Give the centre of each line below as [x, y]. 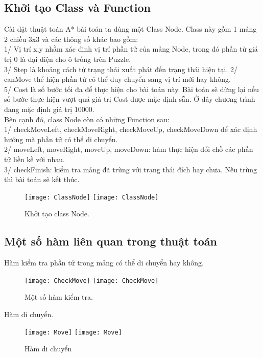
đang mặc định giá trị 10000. [49, 109]
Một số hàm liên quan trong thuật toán [111, 241]
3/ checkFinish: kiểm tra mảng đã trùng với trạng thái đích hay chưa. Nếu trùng [131, 169]
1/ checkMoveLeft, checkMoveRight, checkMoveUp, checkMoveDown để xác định [131, 129]
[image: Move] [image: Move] [73, 332]
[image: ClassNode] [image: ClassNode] [92, 197]
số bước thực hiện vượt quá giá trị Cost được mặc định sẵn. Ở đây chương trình [130, 99]
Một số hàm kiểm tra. [59, 297]
